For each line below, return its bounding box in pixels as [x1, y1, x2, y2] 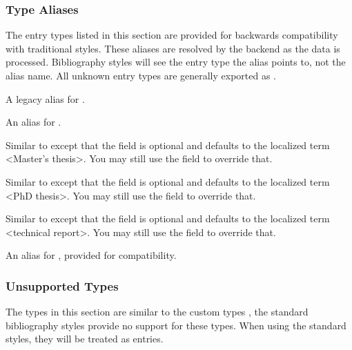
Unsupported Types [6, 277, 119, 294]
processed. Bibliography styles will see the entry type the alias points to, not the [6, 55, 346, 69]
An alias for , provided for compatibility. [6, 248, 177, 262]
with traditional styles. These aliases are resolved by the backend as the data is [6, 41, 340, 55]
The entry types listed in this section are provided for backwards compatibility [6, 28, 338, 42]
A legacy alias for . [6, 91, 85, 106]
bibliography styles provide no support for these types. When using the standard [6, 318, 346, 332]
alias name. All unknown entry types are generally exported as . [6, 68, 276, 82]
